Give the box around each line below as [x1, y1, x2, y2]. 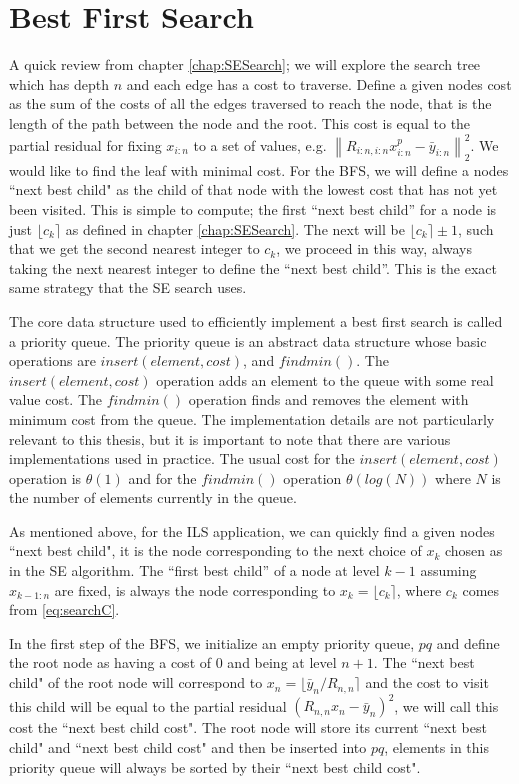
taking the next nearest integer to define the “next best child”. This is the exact [9, 257, 498, 278]
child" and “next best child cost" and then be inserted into [9, 736, 367, 757]
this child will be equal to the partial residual [9, 695, 287, 716]
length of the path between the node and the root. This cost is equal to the [9, 112, 471, 133]
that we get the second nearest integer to [9, 238, 260, 259]
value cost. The [9, 389, 103, 410]
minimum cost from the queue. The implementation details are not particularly [9, 408, 495, 429]
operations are [9, 350, 96, 371]
